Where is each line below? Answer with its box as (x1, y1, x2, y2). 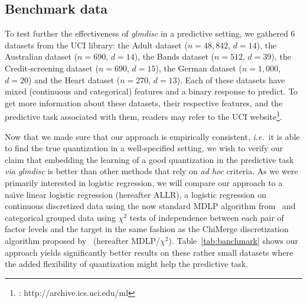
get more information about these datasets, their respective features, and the (5, 96, 283, 109)
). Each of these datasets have (177, 73, 285, 86)
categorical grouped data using (5, 211, 116, 223)
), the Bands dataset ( (134, 50, 214, 63)
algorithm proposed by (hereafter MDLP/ (5, 234, 160, 246)
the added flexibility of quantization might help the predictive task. (5, 258, 249, 270)
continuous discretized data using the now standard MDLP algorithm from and (5, 200, 296, 212)
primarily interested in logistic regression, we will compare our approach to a (5, 176, 283, 188)
